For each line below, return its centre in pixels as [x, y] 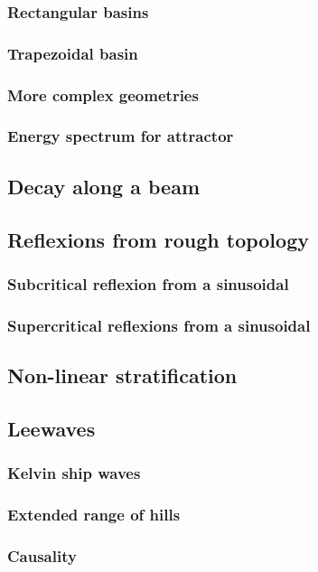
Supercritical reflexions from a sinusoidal [159, 325]
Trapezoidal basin [73, 53]
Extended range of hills [94, 514]
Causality [42, 555]
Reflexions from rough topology [158, 239]
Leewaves [51, 428]
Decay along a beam [104, 186]
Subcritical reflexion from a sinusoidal [148, 283]
